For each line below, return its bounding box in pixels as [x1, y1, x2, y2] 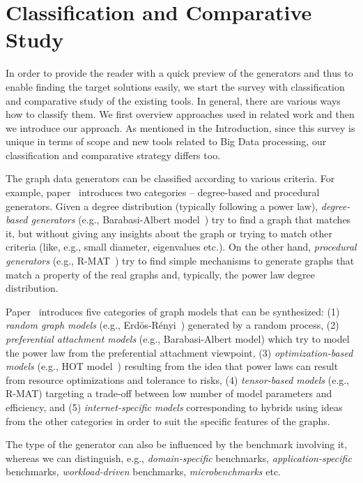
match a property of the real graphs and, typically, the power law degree [6, 267, 316, 281]
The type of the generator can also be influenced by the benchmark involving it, [6, 437, 348, 452]
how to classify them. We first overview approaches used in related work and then [6, 107, 355, 121]
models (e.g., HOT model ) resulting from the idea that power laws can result [6, 359, 339, 373]
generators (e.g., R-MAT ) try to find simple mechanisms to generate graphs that [6, 253, 355, 268]
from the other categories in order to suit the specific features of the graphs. [6, 413, 330, 428]
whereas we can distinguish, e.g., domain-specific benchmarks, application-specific [6, 450, 352, 465]
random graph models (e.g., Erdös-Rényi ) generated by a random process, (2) [6, 318, 339, 332]
